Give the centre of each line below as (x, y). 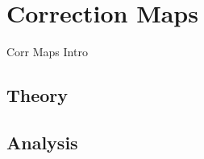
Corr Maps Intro (47, 52)
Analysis (42, 142)
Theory (37, 95)
